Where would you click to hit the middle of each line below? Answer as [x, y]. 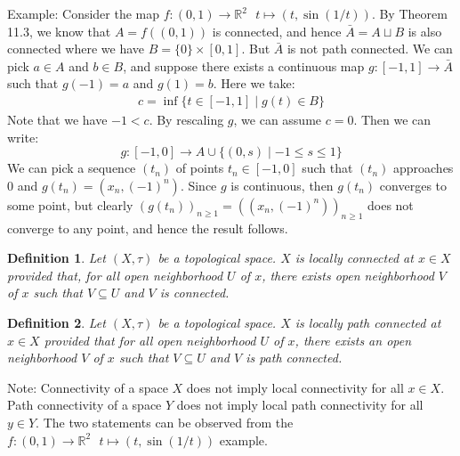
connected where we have [76, 49]
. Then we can [392, 119]
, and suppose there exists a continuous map [244, 65]
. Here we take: [254, 83]
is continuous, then [282, 185]
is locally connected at [354, 258]
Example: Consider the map [84, 13]
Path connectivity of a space [85, 405]
